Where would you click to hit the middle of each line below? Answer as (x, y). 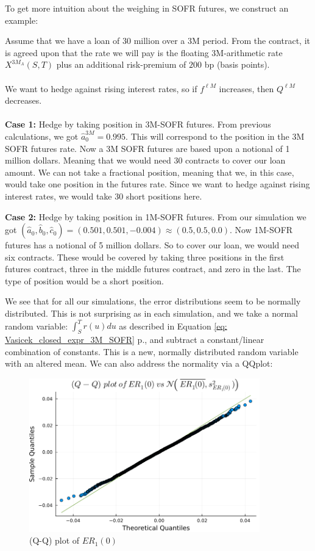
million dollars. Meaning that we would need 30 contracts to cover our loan (145, 160)
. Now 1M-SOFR (261, 230)
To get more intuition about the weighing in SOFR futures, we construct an (147, 8)
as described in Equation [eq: (173, 326)
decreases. (23, 100)
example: (22, 20)
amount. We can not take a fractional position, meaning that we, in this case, (150, 172)
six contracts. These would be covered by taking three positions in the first (145, 257)
